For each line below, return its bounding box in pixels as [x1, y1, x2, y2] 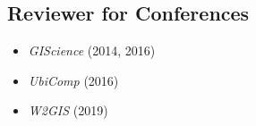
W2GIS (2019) [28, 101, 108, 120]
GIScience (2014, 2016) [28, 41, 156, 60]
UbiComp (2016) [28, 71, 119, 89]
